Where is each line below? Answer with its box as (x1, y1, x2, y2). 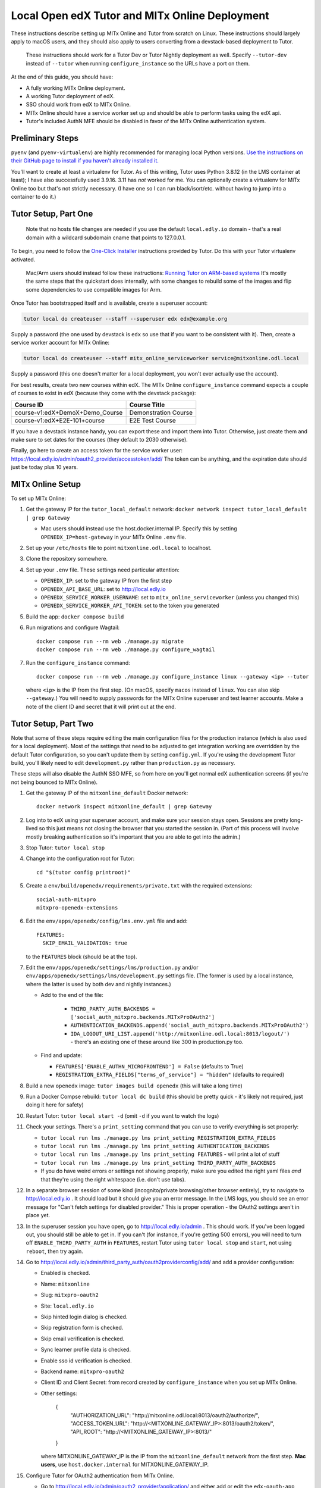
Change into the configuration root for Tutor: (26, 855, 135, 862)
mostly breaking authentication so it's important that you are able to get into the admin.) (26, 833, 241, 840)
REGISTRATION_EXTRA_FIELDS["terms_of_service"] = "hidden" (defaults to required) (55, 1071, 285, 1079)
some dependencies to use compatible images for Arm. (26, 286, 162, 293)
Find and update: (40, 1052, 83, 1059)
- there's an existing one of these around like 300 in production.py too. (70, 1039, 244, 1046)
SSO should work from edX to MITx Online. (26, 101, 131, 108)
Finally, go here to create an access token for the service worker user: (11, 447, 182, 454)
